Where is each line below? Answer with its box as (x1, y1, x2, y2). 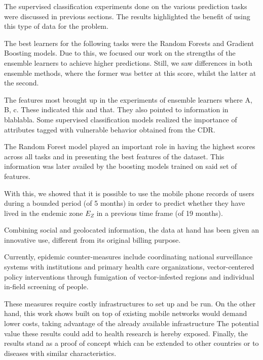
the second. (4, 77, 39, 88)
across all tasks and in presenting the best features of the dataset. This (4, 151, 224, 161)
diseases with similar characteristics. (4, 347, 117, 358)
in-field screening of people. (4, 281, 89, 292)
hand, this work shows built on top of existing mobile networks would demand (4, 308, 247, 319)
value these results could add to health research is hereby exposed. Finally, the (4, 328, 248, 338)
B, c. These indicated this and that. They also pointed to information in (4, 104, 229, 115)
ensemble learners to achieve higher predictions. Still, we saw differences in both (4, 57, 252, 68)
